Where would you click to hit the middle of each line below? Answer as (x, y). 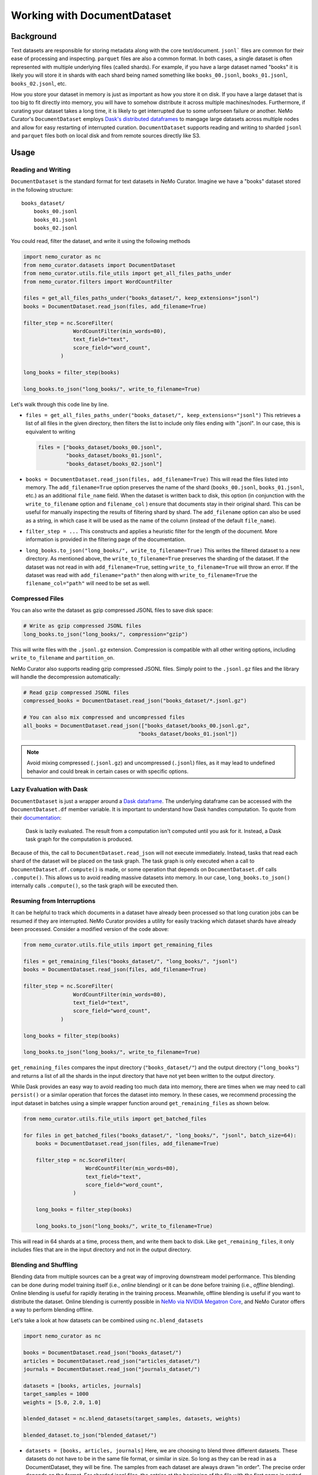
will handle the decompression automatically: (66, 677)
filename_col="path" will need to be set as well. (88, 584)
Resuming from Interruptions (53, 901)
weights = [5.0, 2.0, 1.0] (62, 1402)
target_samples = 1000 (56, 1394)
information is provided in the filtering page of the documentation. (105, 539)
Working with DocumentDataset (91, 15)
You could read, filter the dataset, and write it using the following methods (101, 241)
